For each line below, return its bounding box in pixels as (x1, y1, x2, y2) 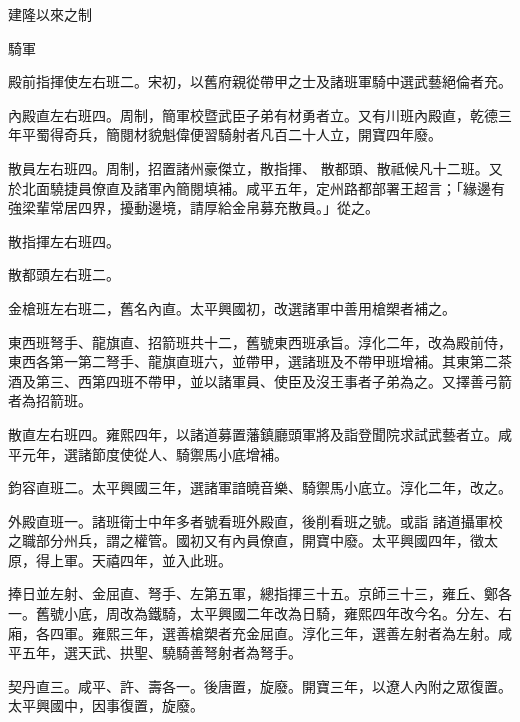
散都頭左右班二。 (8, 264, 120, 285)
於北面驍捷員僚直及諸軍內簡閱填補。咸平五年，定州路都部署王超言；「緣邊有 (8, 177, 505, 198)
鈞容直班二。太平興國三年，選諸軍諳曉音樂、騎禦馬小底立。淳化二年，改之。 (8, 477, 512, 498)
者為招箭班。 (8, 390, 92, 411)
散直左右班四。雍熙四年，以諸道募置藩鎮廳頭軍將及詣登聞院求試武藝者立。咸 (8, 423, 512, 444)
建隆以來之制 (8, 4, 92, 24)
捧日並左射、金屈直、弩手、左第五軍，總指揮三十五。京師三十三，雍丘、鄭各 (8, 583, 512, 604)
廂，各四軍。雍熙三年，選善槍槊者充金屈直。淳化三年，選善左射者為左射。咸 (8, 622, 512, 643)
